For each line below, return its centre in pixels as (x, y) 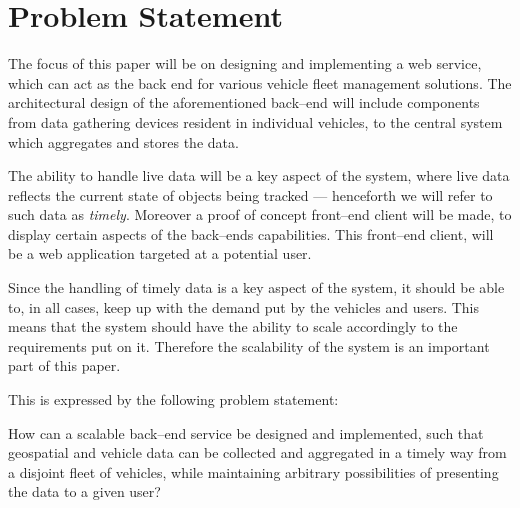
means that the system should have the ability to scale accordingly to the (233, 326)
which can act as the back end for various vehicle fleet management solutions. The (260, 82)
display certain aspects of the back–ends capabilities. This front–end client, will (251, 233)
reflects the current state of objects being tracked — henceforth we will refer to (250, 194)
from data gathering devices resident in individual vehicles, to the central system (255, 121)
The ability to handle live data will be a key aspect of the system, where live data (259, 175)
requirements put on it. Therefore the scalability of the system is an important (249, 345)
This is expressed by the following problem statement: (173, 399)
